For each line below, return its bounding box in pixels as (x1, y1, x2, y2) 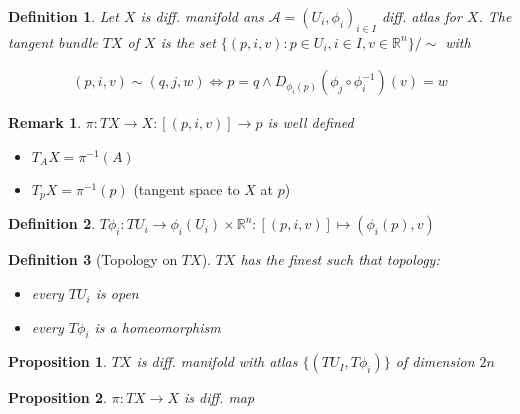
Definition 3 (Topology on (8, 249, 178, 270)
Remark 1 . (8, 112, 82, 133)
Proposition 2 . (8, 387, 107, 408)
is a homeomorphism (94, 316, 221, 337)
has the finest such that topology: (240, 249, 440, 270)
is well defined (267, 112, 354, 133)
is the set (160, 31, 216, 52)
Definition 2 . (8, 213, 96, 234)
